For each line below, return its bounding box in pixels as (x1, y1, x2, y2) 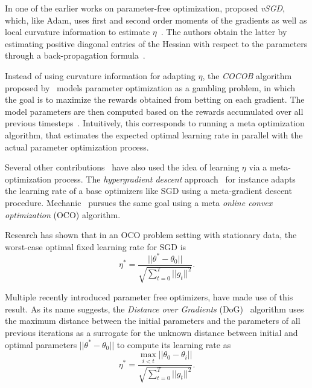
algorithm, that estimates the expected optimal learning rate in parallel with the (5, 128, 303, 141)
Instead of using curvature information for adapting (5, 69, 196, 82)
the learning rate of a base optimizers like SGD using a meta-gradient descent (5, 184, 292, 197)
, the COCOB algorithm (202, 69, 292, 82)
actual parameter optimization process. (5, 140, 149, 153)
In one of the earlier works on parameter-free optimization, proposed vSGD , (5, 2, 285, 14)
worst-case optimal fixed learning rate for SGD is (5, 240, 186, 253)
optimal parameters (5, 338, 77, 351)
